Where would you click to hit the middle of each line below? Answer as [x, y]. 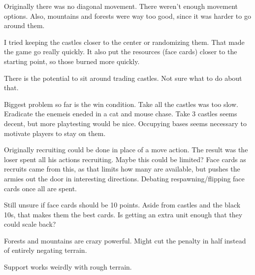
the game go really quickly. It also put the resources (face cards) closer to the [121, 52]
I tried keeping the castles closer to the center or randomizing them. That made [124, 42]
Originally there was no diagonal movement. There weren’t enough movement [121, 6]
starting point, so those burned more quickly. [72, 61]
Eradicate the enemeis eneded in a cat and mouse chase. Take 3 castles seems [121, 114]
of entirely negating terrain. [46, 250]
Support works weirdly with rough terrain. [68, 267]
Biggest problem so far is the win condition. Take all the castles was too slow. [121, 104]
